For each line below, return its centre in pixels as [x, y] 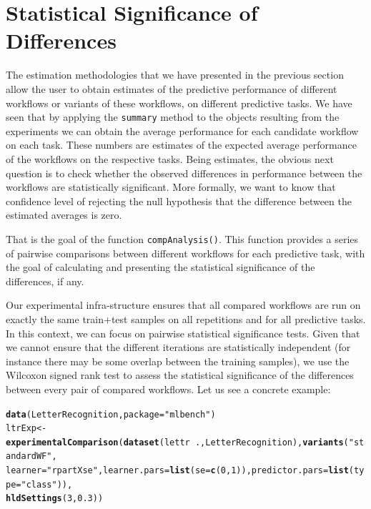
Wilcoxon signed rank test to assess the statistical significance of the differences [180, 375]
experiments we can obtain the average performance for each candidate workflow [182, 130]
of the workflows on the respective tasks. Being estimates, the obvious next [170, 158]
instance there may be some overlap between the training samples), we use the [178, 361]
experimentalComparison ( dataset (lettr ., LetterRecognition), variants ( [177, 442]
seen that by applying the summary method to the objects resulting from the [173, 117]
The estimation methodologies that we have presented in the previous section [175, 75]
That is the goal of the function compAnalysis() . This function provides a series [182, 238]
